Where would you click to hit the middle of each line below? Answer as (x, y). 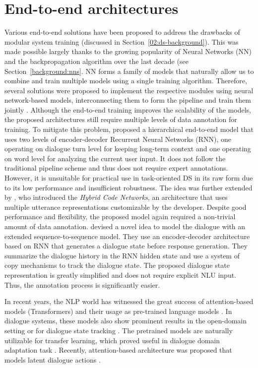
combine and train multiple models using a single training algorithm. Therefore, (126, 81)
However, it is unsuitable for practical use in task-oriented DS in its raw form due (129, 178)
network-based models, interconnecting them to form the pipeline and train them (128, 100)
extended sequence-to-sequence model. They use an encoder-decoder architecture (127, 236)
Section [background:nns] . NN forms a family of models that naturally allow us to (129, 71)
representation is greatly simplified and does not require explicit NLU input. (121, 275)
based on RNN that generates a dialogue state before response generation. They (126, 246)
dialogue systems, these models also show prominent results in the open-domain (126, 321)
